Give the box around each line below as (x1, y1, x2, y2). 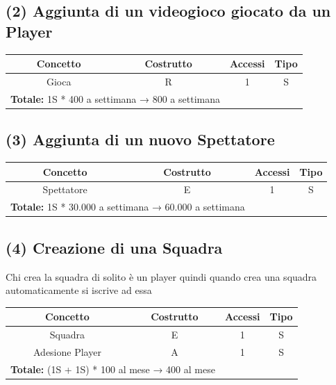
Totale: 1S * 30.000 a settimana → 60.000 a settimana (10, 199, 245, 214)
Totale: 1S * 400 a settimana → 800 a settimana (10, 91, 220, 106)
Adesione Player (33, 344, 101, 359)
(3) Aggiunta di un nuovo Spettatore (6, 129, 275, 150)
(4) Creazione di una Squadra (6, 236, 223, 258)
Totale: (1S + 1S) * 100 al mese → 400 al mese (10, 361, 215, 376)
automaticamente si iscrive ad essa (6, 283, 152, 297)
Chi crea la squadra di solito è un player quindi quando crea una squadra (6, 269, 317, 284)
